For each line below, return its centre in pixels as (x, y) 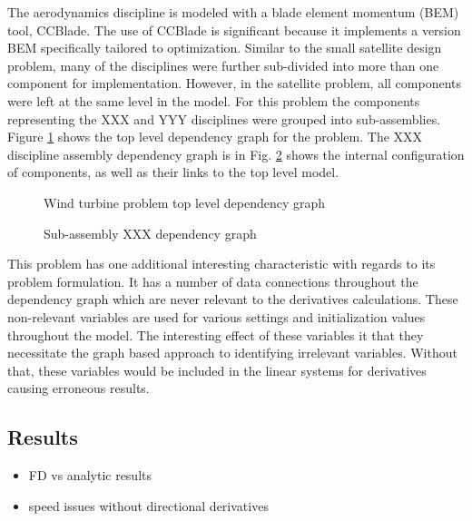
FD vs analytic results (90, 475)
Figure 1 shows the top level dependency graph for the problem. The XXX (215, 137)
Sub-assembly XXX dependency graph (150, 233)
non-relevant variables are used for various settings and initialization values (216, 316)
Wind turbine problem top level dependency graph (185, 202)
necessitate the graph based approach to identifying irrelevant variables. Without (232, 353)
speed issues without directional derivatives (148, 505)
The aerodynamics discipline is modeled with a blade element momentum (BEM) (233, 12)
